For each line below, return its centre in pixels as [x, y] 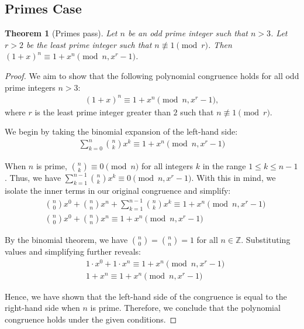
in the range [224, 166]
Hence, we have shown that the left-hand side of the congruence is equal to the [146, 296]
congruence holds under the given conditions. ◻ [91, 319]
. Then [220, 44]
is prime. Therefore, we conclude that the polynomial [185, 308]
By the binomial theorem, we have [66, 240]
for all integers [167, 166]
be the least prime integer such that [89, 44]
